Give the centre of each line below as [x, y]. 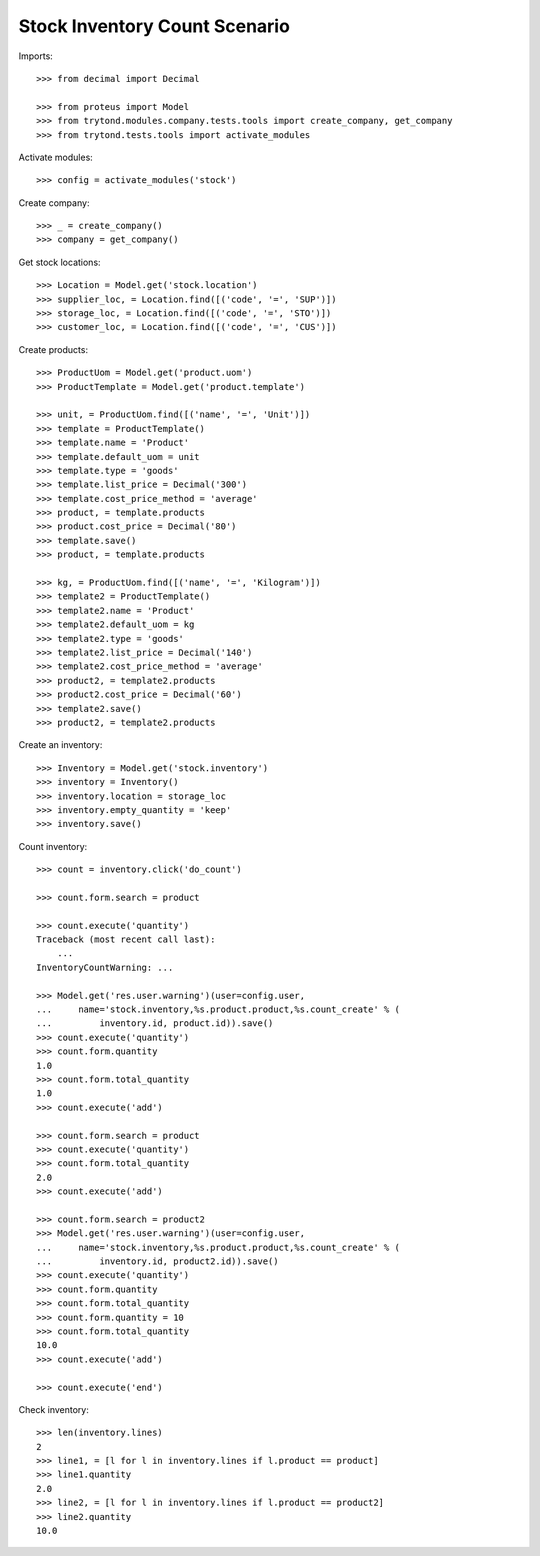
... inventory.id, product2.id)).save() [157, 1261]
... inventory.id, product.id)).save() [155, 1023]
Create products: [53, 349]
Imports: [36, 56]
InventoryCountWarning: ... [105, 967]
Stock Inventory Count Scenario [154, 26]
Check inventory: [53, 1409]
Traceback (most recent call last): [126, 939]
